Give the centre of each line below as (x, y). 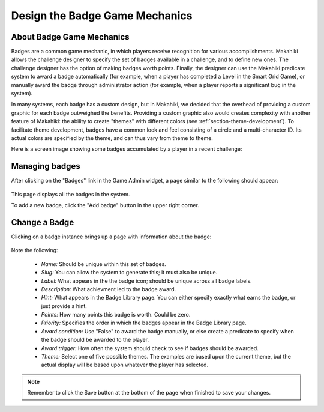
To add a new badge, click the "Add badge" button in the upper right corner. (105, 205)
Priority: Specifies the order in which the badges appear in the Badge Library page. (144, 323)
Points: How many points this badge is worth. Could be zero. (116, 315)
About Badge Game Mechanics (70, 37)
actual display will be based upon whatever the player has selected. (125, 365)
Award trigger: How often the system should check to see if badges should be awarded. (150, 348)
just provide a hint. (64, 306)
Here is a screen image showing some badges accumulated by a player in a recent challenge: (127, 149)
